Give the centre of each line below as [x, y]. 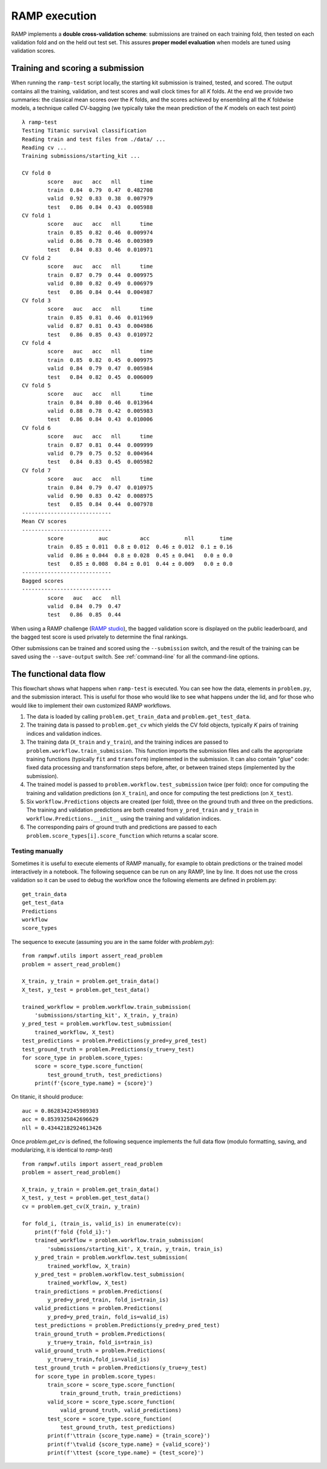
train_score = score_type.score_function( [111, 1385]
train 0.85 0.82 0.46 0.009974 [100, 232]
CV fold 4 [36, 343]
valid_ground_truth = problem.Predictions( [100, 1351]
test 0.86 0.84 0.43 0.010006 [100, 419]
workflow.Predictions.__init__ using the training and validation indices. [124, 818]
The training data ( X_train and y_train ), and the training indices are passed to [127, 742]
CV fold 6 [36, 428]
